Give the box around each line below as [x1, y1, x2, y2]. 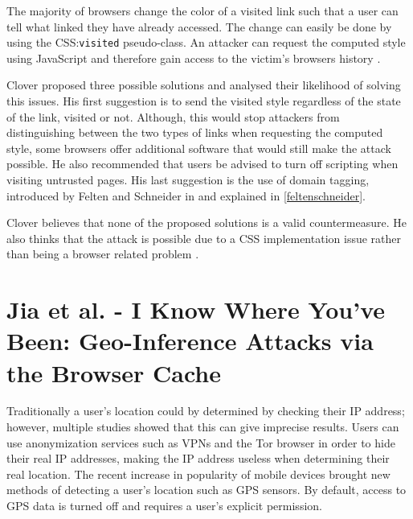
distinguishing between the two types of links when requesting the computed [6, 124, 383, 141]
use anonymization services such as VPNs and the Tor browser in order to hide [6, 434, 395, 451]
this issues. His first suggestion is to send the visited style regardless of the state [6, 93, 401, 109]
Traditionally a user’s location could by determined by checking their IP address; [6, 402, 405, 419]
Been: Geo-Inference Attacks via [6, 324, 374, 357]
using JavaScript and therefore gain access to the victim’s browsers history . [6, 49, 381, 66]
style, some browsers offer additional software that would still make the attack [6, 139, 391, 156]
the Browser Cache [6, 356, 221, 389]
